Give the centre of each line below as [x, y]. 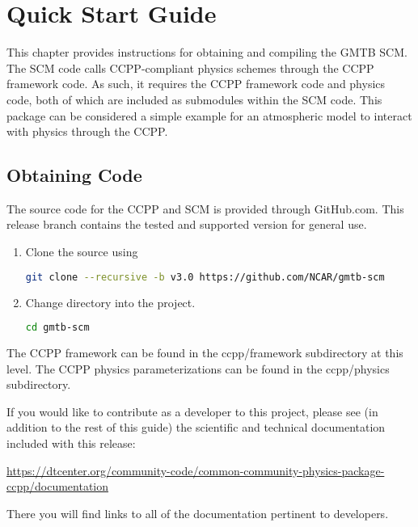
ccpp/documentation [58, 486]
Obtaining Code [74, 175]
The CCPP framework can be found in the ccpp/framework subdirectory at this [205, 353]
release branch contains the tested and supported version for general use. [187, 224]
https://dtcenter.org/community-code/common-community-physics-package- [196, 470]
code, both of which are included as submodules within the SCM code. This [194, 99]
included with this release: [71, 443]
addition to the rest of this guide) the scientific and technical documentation [196, 427]
